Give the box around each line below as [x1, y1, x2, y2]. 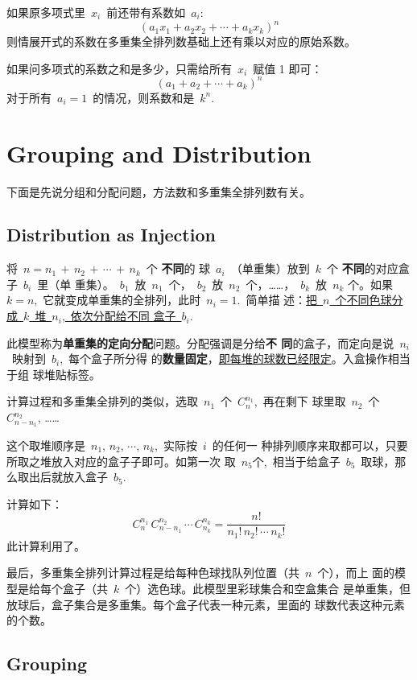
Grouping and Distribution [6, 136, 312, 169]
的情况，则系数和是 [93, 89, 195, 105]
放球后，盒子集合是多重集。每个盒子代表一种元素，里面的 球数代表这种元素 [6, 596, 405, 612]
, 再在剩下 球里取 [254, 393, 346, 410]
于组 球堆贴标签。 [6, 365, 101, 382]
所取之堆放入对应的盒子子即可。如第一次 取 [6, 452, 236, 469]
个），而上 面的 [317, 564, 395, 581]
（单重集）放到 [230, 260, 310, 277]
